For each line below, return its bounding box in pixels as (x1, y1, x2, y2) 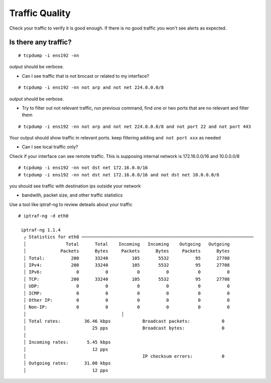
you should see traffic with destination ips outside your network (9, 183, 141, 189)
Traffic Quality (9, 8, 71, 19)
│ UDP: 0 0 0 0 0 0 (23, 283, 230, 289)
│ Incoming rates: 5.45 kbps (23, 339, 111, 345)
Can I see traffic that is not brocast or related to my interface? (22, 73, 150, 79)
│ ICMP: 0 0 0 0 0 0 (23, 290, 230, 296)
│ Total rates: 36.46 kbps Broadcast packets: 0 (23, 318, 225, 324)
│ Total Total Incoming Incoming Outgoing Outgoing (23, 241, 230, 247)
